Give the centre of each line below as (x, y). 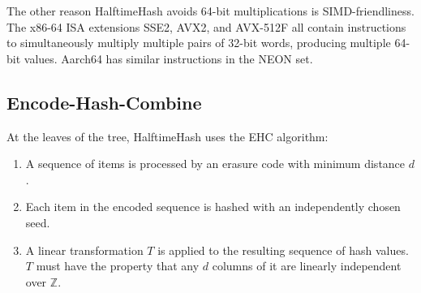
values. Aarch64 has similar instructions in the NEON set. (168, 58)
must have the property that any (118, 266)
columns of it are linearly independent (307, 266)
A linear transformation (84, 250)
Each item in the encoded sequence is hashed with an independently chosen (213, 207)
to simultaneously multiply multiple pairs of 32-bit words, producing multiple (199, 43)
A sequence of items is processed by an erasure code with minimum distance (215, 164)
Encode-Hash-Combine (104, 102)
